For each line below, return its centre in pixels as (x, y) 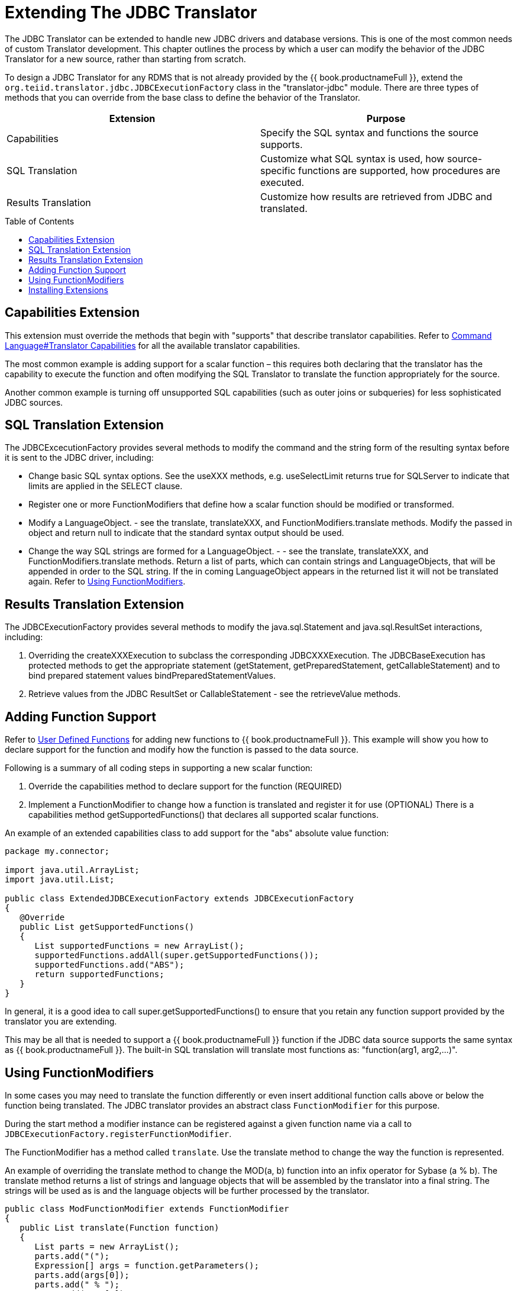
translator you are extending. (61, 1022)
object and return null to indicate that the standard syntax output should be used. (186, 533)
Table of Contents (40, 221)
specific (278, 170)
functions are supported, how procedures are (399, 170)
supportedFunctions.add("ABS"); (109, 965)
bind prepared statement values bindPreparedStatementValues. (152, 676)
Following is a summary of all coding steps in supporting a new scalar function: (159, 768)
